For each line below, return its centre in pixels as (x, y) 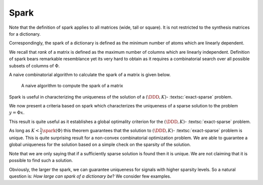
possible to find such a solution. (41, 161)
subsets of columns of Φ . (35, 65)
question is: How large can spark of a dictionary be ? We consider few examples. (90, 176)
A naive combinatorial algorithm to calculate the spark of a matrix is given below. (90, 74)
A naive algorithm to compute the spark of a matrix (72, 86)
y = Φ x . (17, 113)
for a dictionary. (25, 34)
